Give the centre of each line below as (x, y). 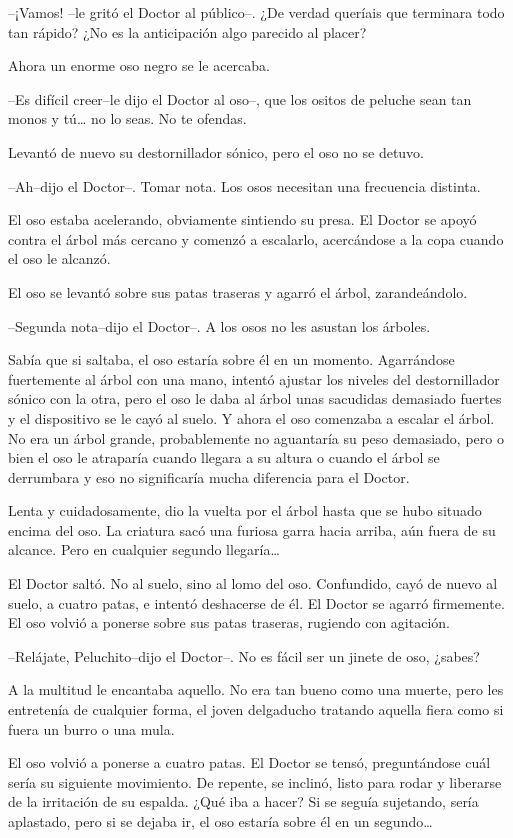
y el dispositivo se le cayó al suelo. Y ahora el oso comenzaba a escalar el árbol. (251, 417)
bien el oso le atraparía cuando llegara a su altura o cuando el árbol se (224, 457)
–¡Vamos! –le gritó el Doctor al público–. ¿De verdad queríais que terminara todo (256, 12)
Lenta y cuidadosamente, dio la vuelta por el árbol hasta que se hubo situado (245, 510)
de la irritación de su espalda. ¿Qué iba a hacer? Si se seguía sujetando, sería (243, 801)
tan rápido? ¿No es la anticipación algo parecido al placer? (187, 31)
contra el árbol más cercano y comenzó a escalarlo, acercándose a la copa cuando (256, 238)
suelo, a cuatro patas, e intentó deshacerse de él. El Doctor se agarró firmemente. (256, 602)
